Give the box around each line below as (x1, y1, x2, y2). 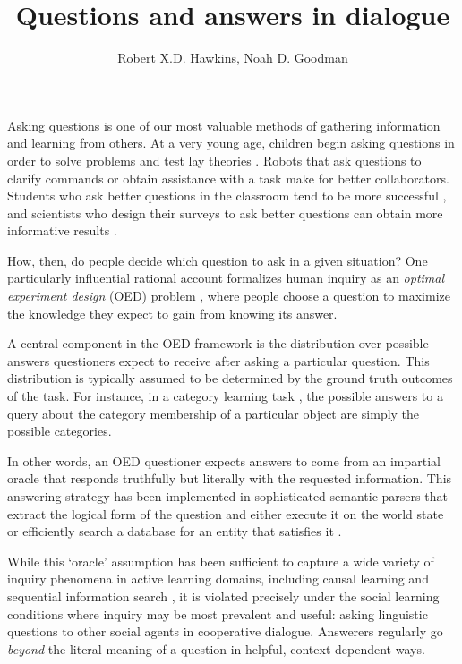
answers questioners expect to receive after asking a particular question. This (7, 351, 430, 370)
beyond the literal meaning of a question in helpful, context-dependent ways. (7, 639, 425, 658)
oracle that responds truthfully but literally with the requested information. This (7, 469, 452, 488)
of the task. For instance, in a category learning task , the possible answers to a (7, 387, 443, 405)
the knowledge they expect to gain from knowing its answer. (7, 303, 338, 322)
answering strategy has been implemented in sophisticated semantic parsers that (7, 487, 448, 505)
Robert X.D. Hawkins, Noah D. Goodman (117, 48, 348, 67)
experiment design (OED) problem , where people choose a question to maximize (7, 286, 450, 305)
